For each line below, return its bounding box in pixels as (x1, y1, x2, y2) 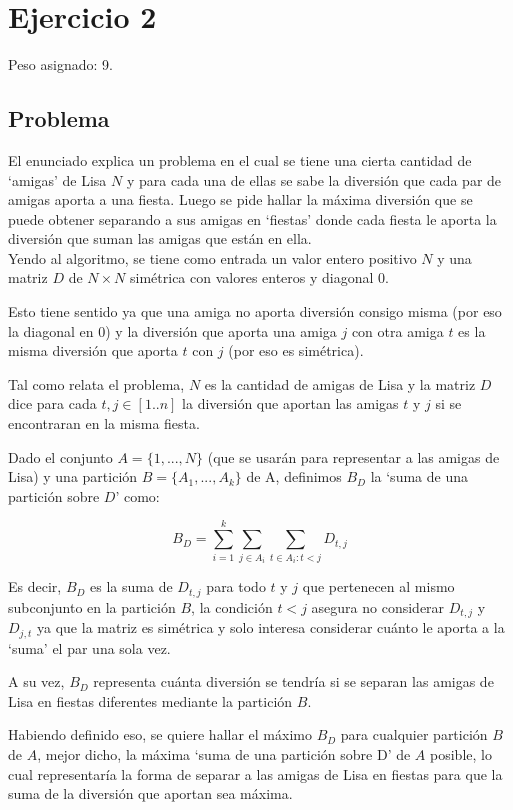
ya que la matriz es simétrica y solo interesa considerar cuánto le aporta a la (37, 617, 505, 638)
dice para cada (8, 393, 97, 414)
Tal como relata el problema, (8, 373, 185, 394)
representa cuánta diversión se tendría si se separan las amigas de (93, 671, 494, 692)
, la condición (191, 596, 273, 617)
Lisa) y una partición (8, 466, 138, 487)
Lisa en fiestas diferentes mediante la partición (8, 690, 293, 711)
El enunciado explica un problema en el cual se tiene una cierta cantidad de (8, 149, 472, 170)
